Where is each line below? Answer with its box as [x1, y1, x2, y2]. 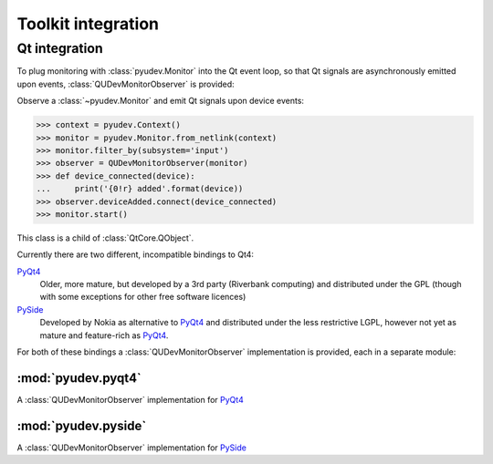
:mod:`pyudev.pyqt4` [16, 370, 142, 386]
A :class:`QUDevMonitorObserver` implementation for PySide [16, 442, 246, 453]
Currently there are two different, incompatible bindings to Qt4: [16, 249, 255, 260]
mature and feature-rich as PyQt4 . [39, 329, 169, 341]
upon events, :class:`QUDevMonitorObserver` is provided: [16, 78, 235, 89]
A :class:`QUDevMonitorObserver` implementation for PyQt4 [16, 394, 244, 405]
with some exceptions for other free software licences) [39, 292, 246, 303]
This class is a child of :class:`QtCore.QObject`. [16, 232, 194, 243]
